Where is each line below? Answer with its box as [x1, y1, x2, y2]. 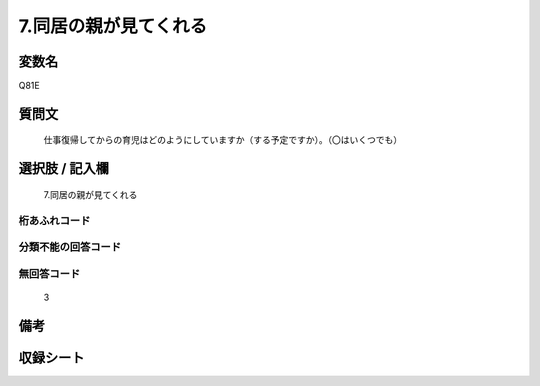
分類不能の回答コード [18, 240, 122, 254]
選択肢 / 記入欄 [18, 160, 110, 177]
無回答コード [18, 266, 81, 280]
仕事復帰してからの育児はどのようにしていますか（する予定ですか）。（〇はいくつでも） [43, 134, 403, 146]
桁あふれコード [18, 213, 91, 227]
